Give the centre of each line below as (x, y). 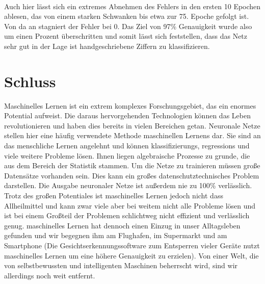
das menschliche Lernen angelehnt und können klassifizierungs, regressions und (127, 146)
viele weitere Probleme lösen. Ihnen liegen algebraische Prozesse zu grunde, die (127, 155)
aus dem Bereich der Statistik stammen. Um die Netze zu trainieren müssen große (132, 165)
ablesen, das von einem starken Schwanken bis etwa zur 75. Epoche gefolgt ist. (127, 16)
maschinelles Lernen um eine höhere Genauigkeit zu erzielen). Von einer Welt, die (131, 255)
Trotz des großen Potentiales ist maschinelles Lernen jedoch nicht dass (114, 196)
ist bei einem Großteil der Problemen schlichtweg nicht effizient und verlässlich (127, 215)
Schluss (30, 81)
